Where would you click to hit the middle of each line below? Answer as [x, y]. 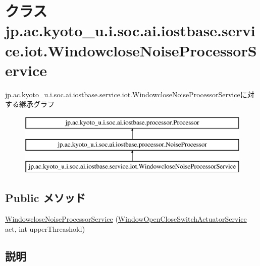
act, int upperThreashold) [45, 228]
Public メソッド [45, 198]
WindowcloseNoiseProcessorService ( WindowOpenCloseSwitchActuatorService [126, 219]
